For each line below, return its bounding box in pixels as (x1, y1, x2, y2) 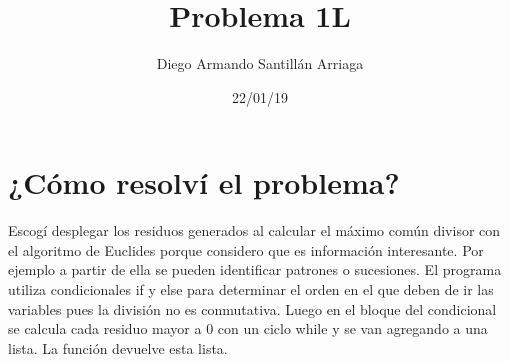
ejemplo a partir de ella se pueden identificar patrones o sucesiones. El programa (8, 259, 502, 280)
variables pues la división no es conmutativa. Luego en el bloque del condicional (8, 298, 497, 319)
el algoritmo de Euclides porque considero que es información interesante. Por (8, 239, 484, 260)
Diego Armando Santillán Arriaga (156, 53, 364, 74)
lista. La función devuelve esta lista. (8, 337, 228, 358)
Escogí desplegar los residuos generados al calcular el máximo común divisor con (8, 220, 501, 241)
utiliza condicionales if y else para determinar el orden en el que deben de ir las (8, 279, 494, 300)
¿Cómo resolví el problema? (8, 162, 400, 203)
